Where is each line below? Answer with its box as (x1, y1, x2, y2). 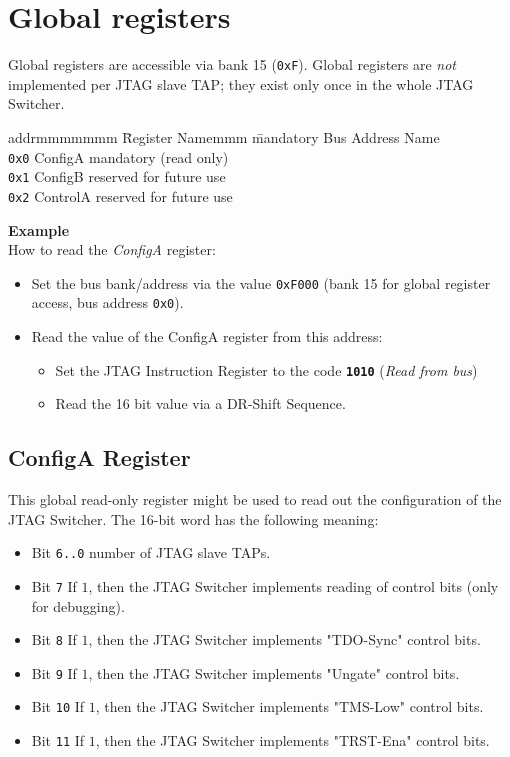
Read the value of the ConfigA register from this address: (31, 326, 383, 347)
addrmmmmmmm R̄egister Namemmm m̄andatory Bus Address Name (8, 126, 440, 147)
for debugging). (31, 595, 125, 616)
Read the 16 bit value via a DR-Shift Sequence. (55, 393, 346, 414)
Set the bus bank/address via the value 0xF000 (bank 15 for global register (31, 272, 491, 293)
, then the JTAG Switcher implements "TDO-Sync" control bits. (88, 629, 481, 650)
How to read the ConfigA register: (8, 239, 216, 260)
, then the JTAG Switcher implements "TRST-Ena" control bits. (95, 730, 490, 751)
